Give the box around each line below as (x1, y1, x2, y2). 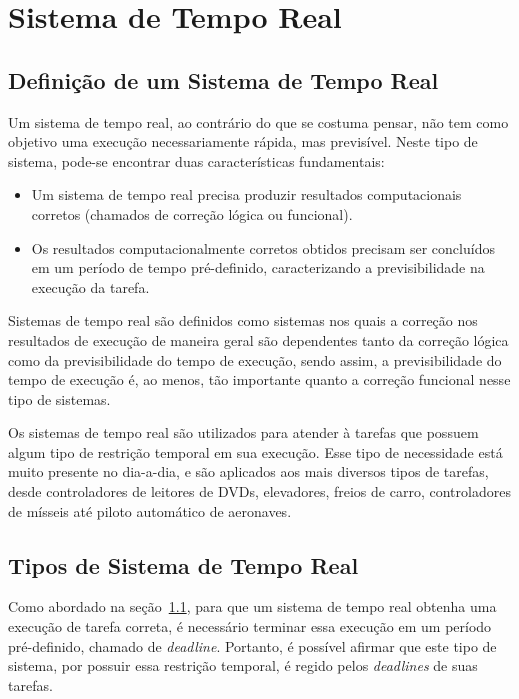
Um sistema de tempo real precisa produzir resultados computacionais (31, 184, 462, 205)
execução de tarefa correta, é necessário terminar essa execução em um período (8, 616, 492, 637)
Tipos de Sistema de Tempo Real (8, 549, 359, 580)
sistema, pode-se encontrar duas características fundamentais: (8, 150, 385, 171)
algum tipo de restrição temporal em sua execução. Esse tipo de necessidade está (8, 441, 503, 462)
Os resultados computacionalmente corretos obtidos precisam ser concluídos (31, 237, 495, 258)
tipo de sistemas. (8, 388, 111, 409)
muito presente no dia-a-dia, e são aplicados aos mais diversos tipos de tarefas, (8, 461, 489, 482)
